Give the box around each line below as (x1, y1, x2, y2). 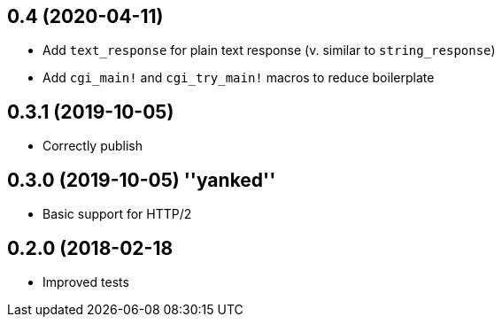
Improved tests (42, 274, 129, 289)
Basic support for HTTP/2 (42, 206, 192, 222)
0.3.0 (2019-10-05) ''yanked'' (7, 168, 276, 191)
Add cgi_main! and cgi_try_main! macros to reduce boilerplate (42, 70, 435, 86)
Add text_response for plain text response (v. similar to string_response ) (42, 42, 496, 58)
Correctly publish (42, 138, 143, 154)
